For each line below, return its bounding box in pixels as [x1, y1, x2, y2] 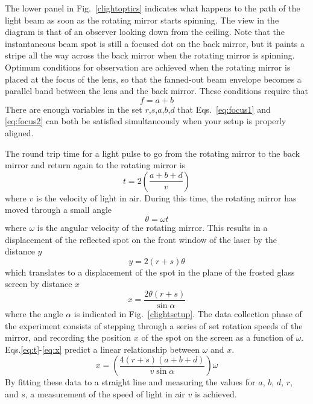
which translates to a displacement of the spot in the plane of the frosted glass [5, 265, 295, 278]
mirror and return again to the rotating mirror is [5, 159, 186, 171]
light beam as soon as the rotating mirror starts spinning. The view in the [5, 13, 279, 26]
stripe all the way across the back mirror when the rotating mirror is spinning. [5, 49, 295, 62]
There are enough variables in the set [5, 103, 142, 115]
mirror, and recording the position [5, 331, 131, 344]
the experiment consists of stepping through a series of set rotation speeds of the [5, 319, 303, 332]
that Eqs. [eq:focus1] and [177, 103, 271, 115]
